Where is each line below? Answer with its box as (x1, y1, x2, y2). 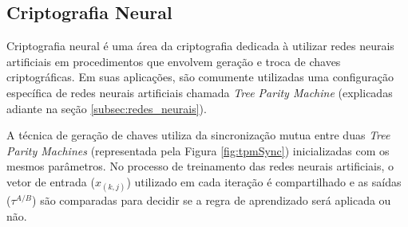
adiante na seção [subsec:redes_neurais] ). (6, 100, 207, 116)
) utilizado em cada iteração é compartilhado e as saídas (126, 173, 402, 190)
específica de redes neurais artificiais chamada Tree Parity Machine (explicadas (6, 84, 393, 100)
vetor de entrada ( (6, 173, 95, 190)
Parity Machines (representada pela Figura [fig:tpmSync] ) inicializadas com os (6, 142, 390, 159)
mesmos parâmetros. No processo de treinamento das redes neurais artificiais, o (6, 158, 394, 174)
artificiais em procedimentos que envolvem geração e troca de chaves (6, 53, 341, 69)
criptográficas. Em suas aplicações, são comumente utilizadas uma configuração (6, 68, 394, 85)
